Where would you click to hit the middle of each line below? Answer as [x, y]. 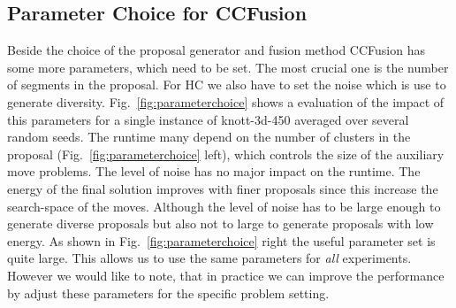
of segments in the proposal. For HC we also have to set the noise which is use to [227, 85]
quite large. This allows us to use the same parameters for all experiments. [209, 258]
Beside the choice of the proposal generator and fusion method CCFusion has [217, 50]
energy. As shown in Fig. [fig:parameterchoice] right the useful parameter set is [221, 240]
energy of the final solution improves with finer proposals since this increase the [223, 188]
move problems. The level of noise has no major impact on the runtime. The [214, 171]
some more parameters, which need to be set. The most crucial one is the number [228, 67]
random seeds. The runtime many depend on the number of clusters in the [209, 137]
